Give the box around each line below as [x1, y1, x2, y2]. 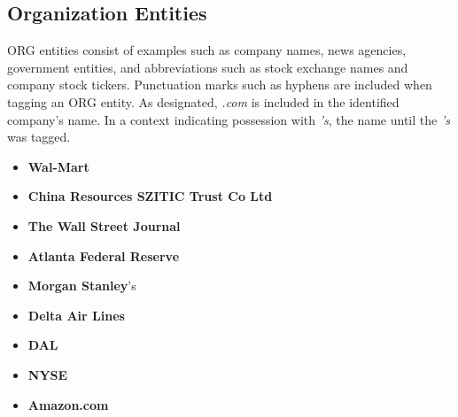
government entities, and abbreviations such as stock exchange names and [7, 58, 408, 76]
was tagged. [7, 127, 71, 146]
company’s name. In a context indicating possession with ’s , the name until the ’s [7, 110, 450, 128]
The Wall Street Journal [27, 216, 181, 235]
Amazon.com [27, 395, 109, 413]
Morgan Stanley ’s [27, 276, 136, 295]
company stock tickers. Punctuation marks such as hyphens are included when [7, 75, 432, 94]
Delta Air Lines [27, 305, 125, 324]
